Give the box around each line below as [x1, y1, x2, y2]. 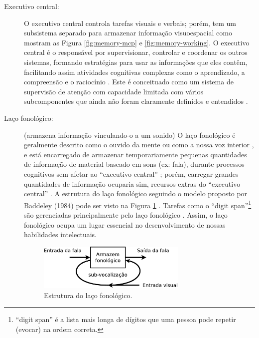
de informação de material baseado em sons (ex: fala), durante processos [24, 159, 245, 169]
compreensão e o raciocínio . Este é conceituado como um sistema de [24, 76, 234, 87]
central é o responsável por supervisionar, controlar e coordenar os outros [24, 47, 248, 57]
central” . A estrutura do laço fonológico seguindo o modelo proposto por [24, 188, 248, 199]
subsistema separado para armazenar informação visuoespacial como [24, 27, 232, 38]
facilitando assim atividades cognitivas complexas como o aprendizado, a [24, 66, 245, 77]
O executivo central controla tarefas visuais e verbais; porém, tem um [24, 17, 236, 28]
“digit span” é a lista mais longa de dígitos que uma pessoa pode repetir [15, 314, 236, 325]
